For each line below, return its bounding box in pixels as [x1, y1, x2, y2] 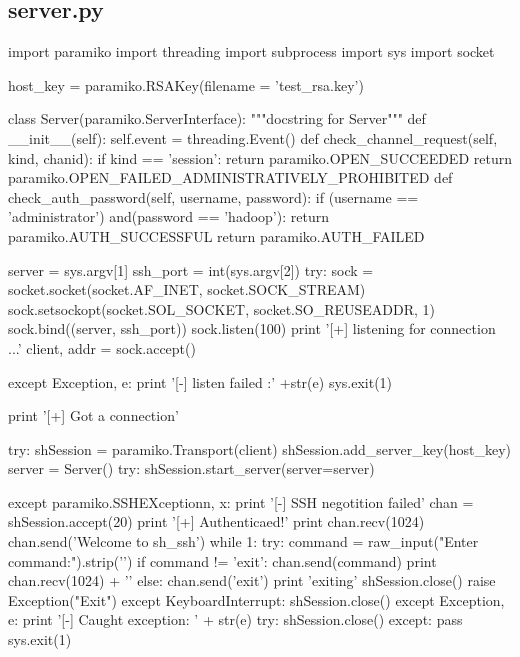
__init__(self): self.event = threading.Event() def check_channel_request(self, [8, 127, 498, 148]
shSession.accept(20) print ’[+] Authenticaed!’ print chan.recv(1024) [8, 511, 425, 532]
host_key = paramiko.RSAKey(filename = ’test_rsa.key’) [8, 74, 364, 95]
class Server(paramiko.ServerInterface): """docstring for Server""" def [8, 108, 426, 129]
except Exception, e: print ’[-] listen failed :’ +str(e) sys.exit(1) [8, 371, 393, 392]
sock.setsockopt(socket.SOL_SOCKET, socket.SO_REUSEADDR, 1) [8, 298, 435, 319]
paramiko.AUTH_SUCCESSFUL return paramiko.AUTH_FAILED [8, 225, 425, 246]
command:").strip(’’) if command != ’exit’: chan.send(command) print [8, 550, 437, 571]
